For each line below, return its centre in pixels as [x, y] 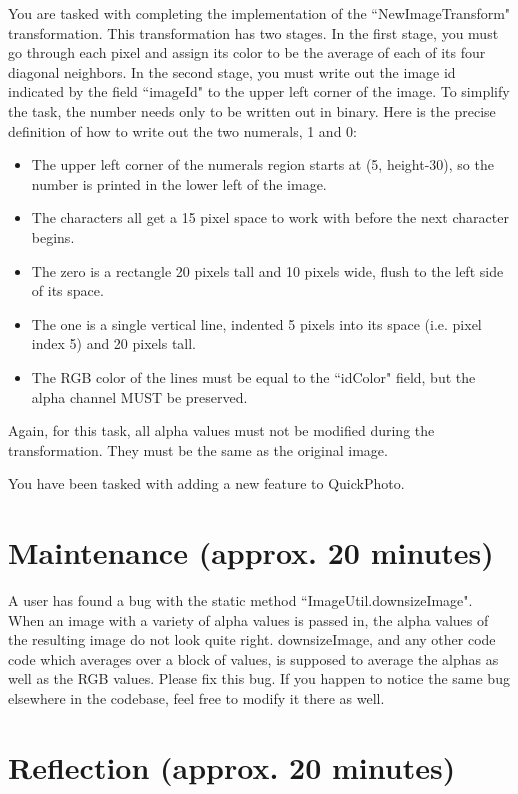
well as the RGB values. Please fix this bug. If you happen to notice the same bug [259, 678]
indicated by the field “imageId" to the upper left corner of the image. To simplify [259, 91]
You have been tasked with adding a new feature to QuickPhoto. [206, 483]
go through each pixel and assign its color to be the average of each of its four [247, 52]
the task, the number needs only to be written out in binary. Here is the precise [252, 110]
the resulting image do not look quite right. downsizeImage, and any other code [252, 639]
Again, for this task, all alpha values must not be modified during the [221, 430]
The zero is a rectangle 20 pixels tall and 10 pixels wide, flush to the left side [267, 270]
